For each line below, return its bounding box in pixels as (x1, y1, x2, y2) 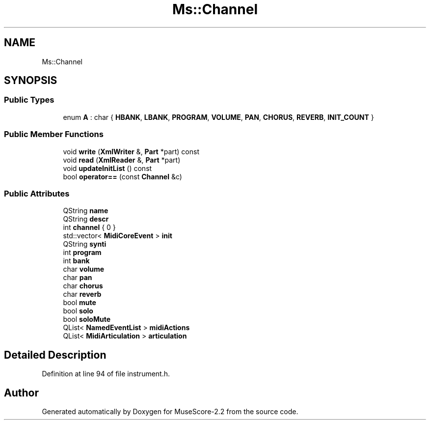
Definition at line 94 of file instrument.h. (42, 369, 170, 378)
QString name (63, 206, 108, 215)
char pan (63, 273, 92, 282)
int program (63, 248, 102, 257)
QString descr (63, 215, 109, 224)
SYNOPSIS (4, 74, 57, 87)
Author (4, 386, 39, 399)
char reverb (63, 290, 102, 299)
